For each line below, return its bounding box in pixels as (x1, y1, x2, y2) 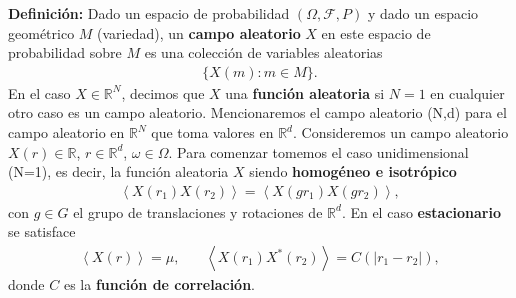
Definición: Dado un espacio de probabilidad (8, 3, 290, 23)
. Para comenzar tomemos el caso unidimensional (168, 141, 469, 162)
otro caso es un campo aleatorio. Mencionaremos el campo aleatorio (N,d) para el (8, 102, 507, 123)
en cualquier (430, 82, 505, 103)
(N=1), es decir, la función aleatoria (8, 161, 229, 182)
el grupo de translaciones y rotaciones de (73, 201, 323, 222)
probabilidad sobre (8, 42, 122, 63)
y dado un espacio (367, 3, 479, 23)
